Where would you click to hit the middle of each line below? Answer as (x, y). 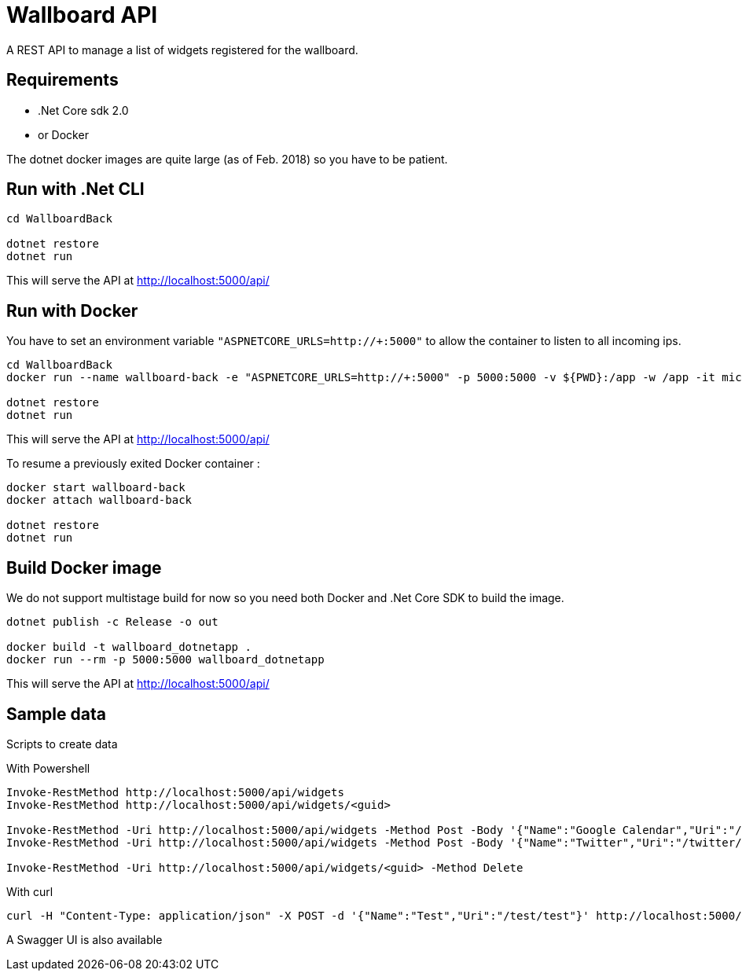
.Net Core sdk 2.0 (83, 110)
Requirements (62, 80)
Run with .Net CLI (75, 189)
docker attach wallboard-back (99, 500)
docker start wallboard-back (96, 488)
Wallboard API (82, 15)
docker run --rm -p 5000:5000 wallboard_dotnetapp (165, 660)
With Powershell (48, 768)
